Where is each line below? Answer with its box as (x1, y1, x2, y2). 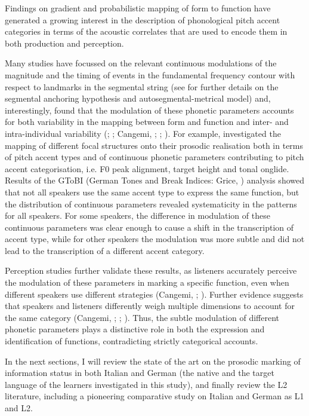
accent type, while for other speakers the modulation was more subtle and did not (5, 233, 305, 245)
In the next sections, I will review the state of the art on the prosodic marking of (5, 354, 301, 367)
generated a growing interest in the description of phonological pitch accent (5, 13, 280, 26)
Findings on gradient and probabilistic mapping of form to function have (5, 2, 271, 14)
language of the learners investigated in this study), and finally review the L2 (5, 378, 288, 390)
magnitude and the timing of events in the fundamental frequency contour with (5, 68, 295, 81)
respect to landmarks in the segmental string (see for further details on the (5, 80, 279, 93)
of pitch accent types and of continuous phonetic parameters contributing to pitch (5, 151, 304, 163)
